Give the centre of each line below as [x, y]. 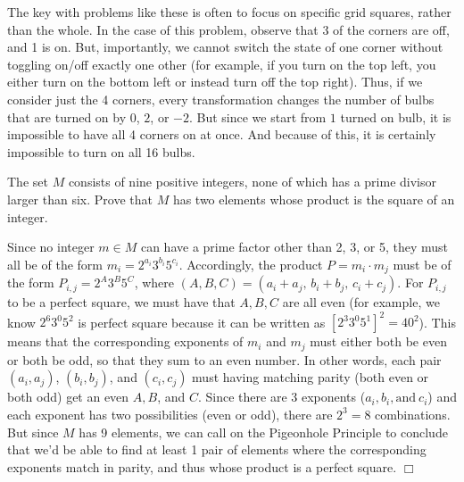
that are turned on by [67, 116]
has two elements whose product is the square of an [314, 199]
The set [28, 182]
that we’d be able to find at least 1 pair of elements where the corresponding [217, 449]
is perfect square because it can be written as [202, 322]
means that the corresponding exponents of [125, 341]
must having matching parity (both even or [311, 377]
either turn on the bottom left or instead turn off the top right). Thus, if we [215, 82]
